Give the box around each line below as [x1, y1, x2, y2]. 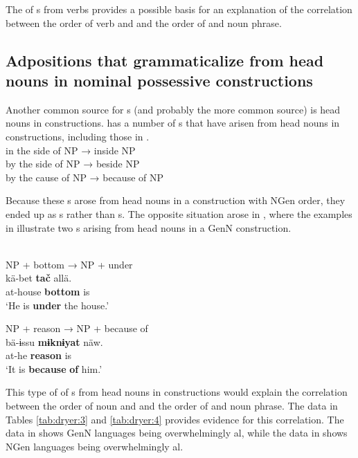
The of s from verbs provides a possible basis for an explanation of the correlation [6, 2, 352, 16]
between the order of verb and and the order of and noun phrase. [6, 15, 282, 30]
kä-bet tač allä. [6, 271, 72, 285]
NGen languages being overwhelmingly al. [6, 439, 184, 453]
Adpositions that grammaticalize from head [6, 49, 324, 71]
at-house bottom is [6, 284, 90, 298]
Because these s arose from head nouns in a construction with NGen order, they [6, 193, 346, 208]
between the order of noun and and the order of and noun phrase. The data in [6, 399, 338, 413]
